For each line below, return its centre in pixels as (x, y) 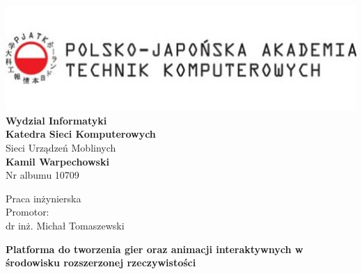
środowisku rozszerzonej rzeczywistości (101, 263)
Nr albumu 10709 (42, 175)
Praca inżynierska (44, 198)
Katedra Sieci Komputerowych (81, 134)
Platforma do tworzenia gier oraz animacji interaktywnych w (155, 249)
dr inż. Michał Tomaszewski (65, 225)
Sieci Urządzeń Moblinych (61, 147)
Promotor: (27, 212)
